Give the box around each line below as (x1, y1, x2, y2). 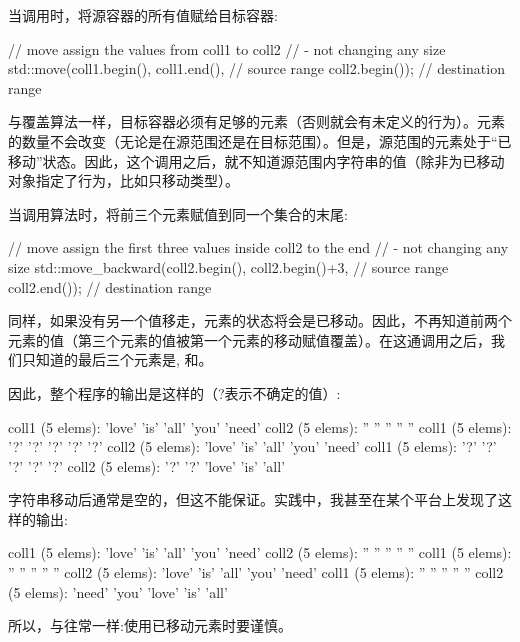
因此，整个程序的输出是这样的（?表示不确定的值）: (8, 382, 341, 403)
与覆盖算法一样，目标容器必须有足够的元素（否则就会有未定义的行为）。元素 (8, 111, 505, 132)
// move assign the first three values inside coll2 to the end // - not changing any (8, 237, 509, 258)
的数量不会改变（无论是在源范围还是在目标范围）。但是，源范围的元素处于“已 (8, 130, 512, 151)
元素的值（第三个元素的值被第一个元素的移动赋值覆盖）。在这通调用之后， (8, 329, 491, 350)
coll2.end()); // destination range (8, 276, 212, 297)
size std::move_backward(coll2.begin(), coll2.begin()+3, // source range (8, 256, 449, 277)
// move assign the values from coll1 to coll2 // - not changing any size (8, 38, 446, 59)
